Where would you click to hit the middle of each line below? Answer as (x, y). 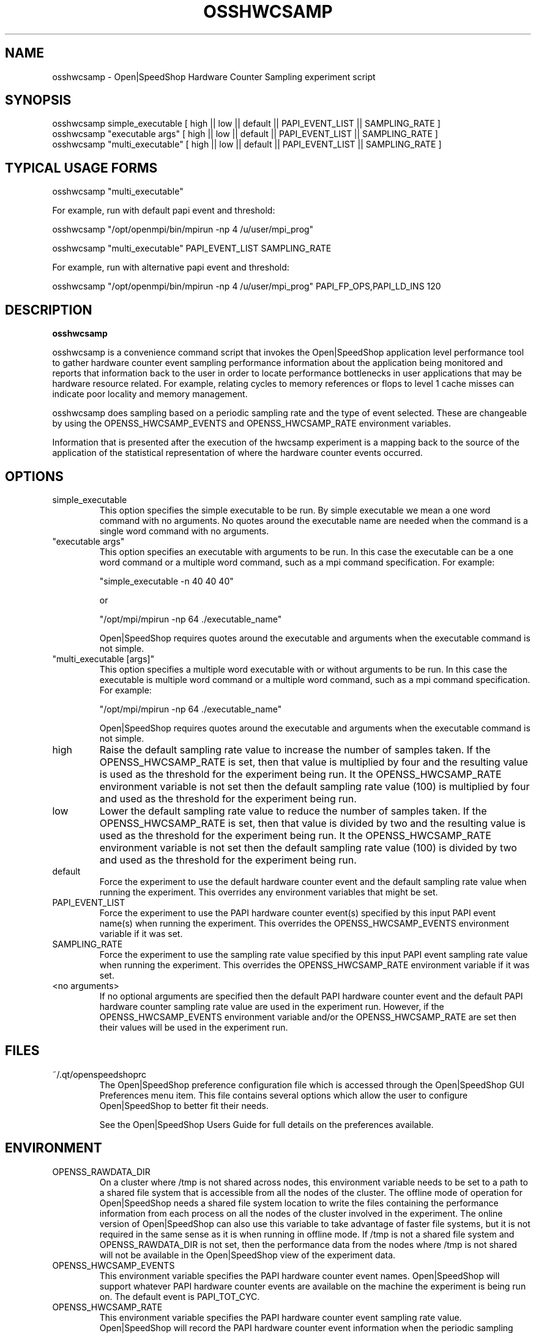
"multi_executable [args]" (103, 659)
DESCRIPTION (49, 310)
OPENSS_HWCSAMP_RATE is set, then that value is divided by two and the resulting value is (312, 823)
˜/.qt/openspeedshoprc (99, 1074)
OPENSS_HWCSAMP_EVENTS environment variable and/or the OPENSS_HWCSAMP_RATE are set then (308, 1017)
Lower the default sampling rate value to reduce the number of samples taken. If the (293, 811)
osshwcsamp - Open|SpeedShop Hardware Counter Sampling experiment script (214, 77)
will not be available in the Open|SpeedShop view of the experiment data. (248, 1255)
